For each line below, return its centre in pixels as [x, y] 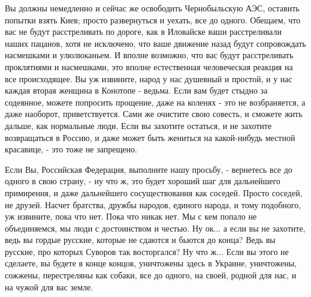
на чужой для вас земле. [49, 286]
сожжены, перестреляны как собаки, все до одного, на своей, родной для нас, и [151, 275]
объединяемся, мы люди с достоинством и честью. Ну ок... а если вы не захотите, [155, 228]
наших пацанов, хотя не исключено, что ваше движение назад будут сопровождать [155, 43]
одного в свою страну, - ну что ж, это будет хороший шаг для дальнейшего [143, 181]
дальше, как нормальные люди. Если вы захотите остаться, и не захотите [138, 125]
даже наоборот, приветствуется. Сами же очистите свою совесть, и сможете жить [154, 114]
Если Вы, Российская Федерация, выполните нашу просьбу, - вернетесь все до [149, 169]
